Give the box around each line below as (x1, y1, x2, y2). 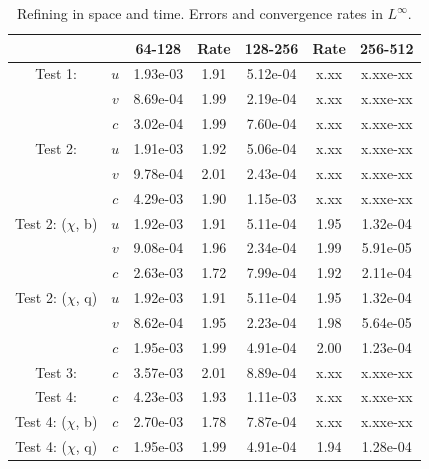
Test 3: (35, 361, 78, 382)
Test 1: (35, 63, 78, 84)
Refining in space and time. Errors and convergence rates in (16, 3, 383, 23)
